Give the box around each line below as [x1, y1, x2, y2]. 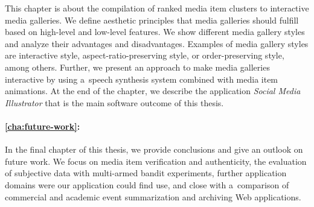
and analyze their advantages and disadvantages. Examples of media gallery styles [5, 37, 309, 49]
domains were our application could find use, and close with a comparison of [5, 178, 289, 191]
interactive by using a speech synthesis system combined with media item [5, 72, 278, 85]
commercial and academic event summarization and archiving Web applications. [5, 190, 301, 203]
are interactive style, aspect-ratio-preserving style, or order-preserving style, [5, 49, 284, 62]
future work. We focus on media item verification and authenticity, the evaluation [5, 154, 307, 167]
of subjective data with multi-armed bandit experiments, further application [5, 167, 287, 179]
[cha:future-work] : [5, 119, 80, 132]
